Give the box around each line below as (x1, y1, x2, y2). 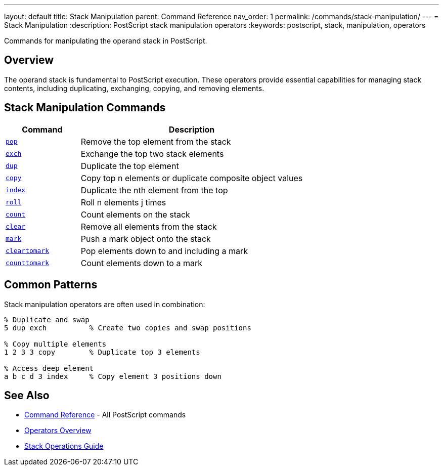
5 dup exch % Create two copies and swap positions (4, 323, 251, 332)
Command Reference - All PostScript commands (24, 410, 186, 419)
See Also (4, 389, 50, 402)
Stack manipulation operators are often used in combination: (4, 300, 205, 309)
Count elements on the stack (80, 209, 190, 220)
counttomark (6, 259, 50, 267)
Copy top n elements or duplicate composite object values (80, 173, 303, 183)
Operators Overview (24, 426, 92, 435)
